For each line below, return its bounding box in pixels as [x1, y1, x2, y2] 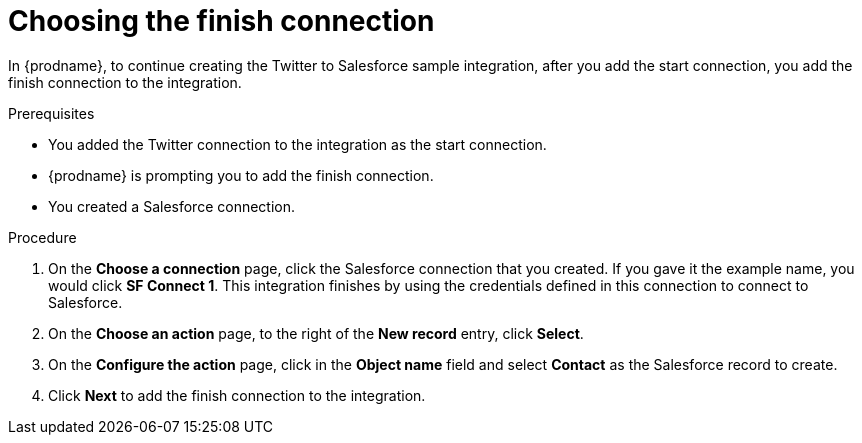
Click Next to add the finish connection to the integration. [48, 386, 426, 404]
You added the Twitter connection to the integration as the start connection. [48, 135, 547, 153]
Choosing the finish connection [8, 4, 435, 38]
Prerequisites [8, 104, 95, 122]
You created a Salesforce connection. [48, 197, 296, 215]
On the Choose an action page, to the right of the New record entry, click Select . [48, 324, 584, 342]
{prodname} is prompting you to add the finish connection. [48, 166, 434, 184]
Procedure [8, 228, 77, 246]
